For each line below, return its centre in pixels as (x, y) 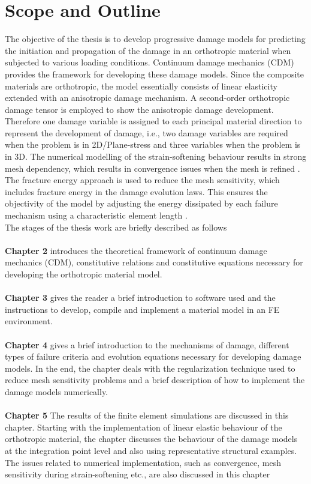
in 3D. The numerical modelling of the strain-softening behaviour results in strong (156, 156)
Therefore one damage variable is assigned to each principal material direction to (153, 121)
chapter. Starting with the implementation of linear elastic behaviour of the (144, 427)
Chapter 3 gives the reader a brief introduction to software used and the (140, 298)
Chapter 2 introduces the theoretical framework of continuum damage (136, 250)
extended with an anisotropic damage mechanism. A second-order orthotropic (147, 98)
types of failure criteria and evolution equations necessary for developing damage (153, 356)
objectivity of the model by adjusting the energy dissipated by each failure (141, 203)
